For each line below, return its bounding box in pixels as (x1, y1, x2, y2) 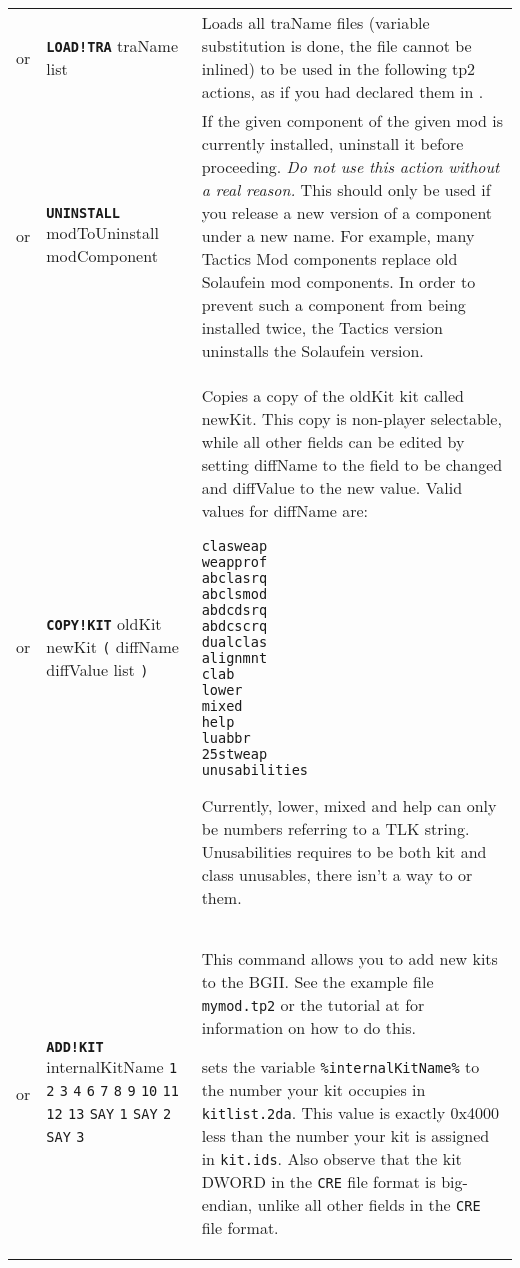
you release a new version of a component (201, 201, 493, 224)
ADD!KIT (46, 1039, 104, 1055)
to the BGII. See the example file (201, 970, 434, 993)
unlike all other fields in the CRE (257, 1193, 481, 1216)
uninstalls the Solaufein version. (201, 339, 424, 362)
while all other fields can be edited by (201, 430, 465, 453)
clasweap (201, 538, 268, 554)
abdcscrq (201, 618, 268, 634)
